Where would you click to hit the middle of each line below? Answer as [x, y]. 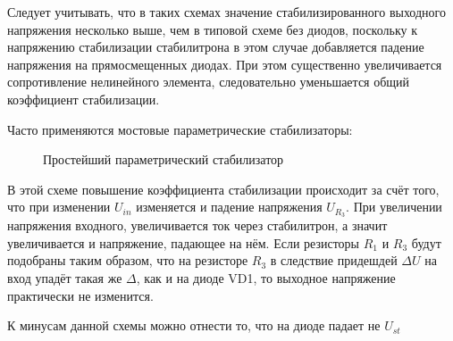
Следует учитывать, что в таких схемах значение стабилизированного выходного [226, 12]
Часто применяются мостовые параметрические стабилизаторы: [180, 129]
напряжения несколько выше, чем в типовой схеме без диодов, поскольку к [212, 29]
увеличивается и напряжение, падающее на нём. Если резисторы [183, 242]
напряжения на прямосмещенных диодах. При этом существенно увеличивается [225, 64]
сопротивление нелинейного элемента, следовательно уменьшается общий [209, 82]
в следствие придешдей [334, 260]
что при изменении [59, 207]
